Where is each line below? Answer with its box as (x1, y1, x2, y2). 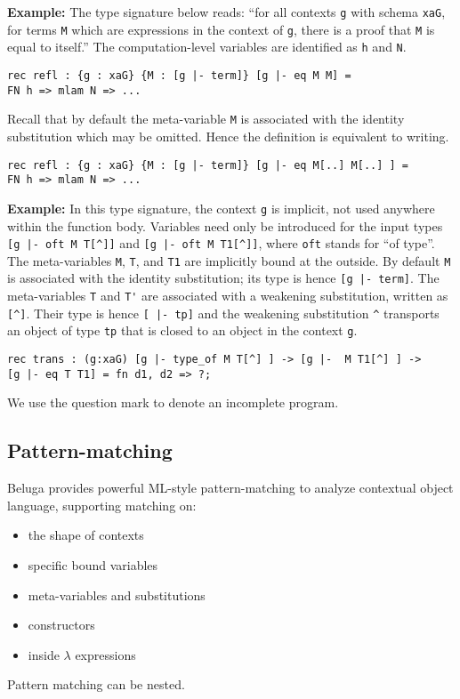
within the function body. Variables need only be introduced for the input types (7, 216, 443, 235)
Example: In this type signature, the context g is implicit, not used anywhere (7, 198, 435, 217)
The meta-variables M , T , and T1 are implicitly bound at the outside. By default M (7, 251, 451, 269)
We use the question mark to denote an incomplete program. (7, 393, 339, 412)
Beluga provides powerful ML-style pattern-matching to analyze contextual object (7, 478, 454, 497)
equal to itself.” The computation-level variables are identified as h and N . (7, 37, 407, 56)
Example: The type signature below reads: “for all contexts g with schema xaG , (7, 3, 446, 20)
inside (28, 645, 60, 663)
